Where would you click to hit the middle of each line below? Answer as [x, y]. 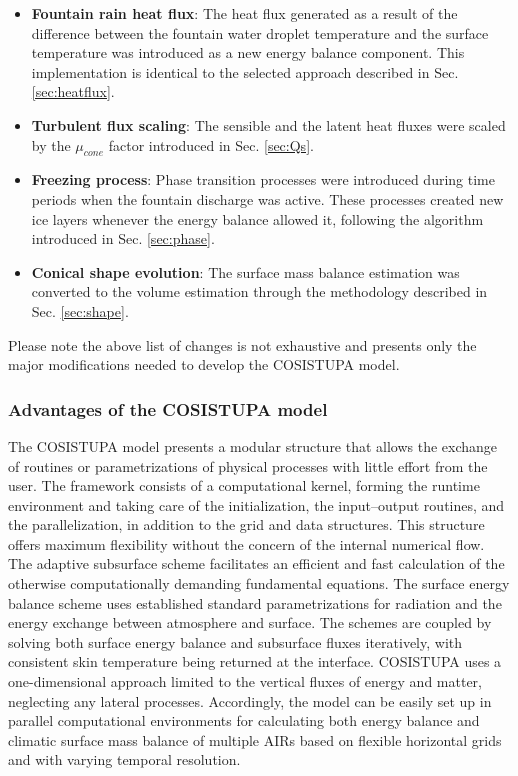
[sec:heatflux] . [73, 91]
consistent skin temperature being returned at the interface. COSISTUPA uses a [255, 661]
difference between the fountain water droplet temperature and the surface [260, 32]
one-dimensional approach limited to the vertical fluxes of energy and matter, [245, 681]
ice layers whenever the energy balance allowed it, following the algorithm [257, 218]
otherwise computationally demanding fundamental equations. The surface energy [259, 583]
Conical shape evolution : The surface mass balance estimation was [245, 271]
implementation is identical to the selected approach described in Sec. [245, 71]
